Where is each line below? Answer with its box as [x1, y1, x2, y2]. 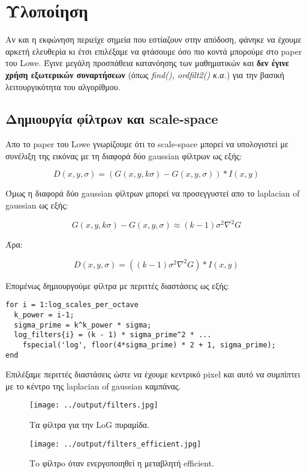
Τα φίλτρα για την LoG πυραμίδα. [29, 418, 150, 431]
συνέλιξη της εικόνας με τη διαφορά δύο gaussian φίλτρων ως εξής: [5, 149, 242, 162]
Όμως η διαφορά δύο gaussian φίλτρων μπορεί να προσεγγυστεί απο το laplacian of [5, 187, 300, 200]
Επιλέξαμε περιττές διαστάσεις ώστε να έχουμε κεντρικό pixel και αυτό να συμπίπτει [5, 368, 300, 380]
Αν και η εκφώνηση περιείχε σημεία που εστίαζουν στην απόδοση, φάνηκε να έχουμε [5, 33, 302, 46]
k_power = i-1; [14, 311, 74, 320]
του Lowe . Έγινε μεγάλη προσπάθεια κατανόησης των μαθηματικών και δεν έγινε [5, 56, 290, 69]
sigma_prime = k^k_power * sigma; [14, 320, 152, 329]
